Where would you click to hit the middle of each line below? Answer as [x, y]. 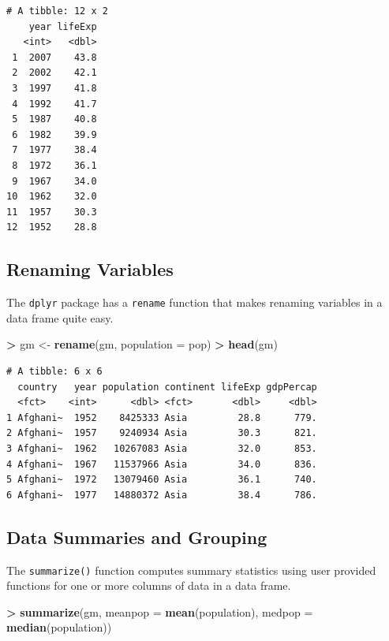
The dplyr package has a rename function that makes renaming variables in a [194, 302]
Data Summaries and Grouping [137, 537]
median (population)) [59, 627]
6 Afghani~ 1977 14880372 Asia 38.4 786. [162, 495]
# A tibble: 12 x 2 [57, 11]
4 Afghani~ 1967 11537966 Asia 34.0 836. [162, 464]
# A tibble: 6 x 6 [54, 371]
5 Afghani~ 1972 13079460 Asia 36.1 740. [162, 480]
